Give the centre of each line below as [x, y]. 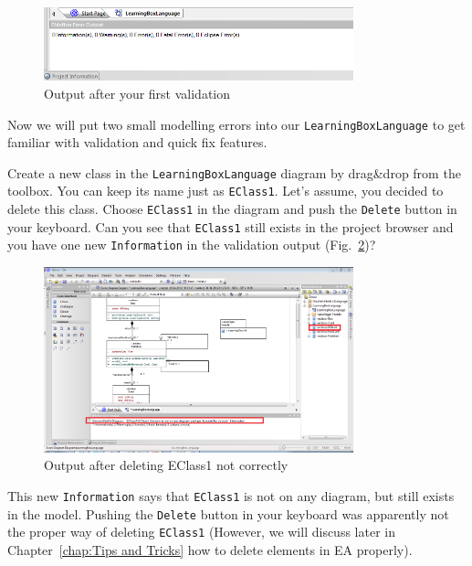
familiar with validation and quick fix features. [137, 142]
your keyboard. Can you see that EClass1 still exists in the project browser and [231, 226]
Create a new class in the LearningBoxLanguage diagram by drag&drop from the [234, 172]
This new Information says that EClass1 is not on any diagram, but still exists [231, 495]
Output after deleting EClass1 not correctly [166, 465]
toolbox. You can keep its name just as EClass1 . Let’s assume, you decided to [226, 191]
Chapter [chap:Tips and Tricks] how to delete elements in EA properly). [210, 549]
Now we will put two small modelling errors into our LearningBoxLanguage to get [236, 124]
